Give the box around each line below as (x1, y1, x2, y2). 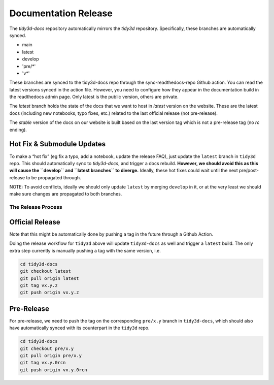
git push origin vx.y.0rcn (20, 367, 87, 373)
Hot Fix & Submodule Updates (9, 140, 106, 148)
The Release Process (9, 204, 63, 211)
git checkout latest (20, 268, 71, 274)
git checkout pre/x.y (20, 345, 74, 351)
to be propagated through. (26, 174, 81, 180)
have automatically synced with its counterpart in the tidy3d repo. (9, 325, 150, 331)
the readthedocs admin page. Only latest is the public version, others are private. (9, 94, 179, 100)
